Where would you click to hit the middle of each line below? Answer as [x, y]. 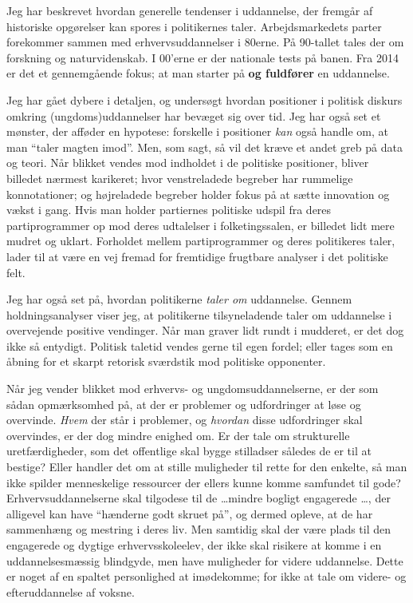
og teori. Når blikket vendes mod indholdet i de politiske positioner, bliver [188, 163]
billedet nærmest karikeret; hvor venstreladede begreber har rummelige [180, 178]
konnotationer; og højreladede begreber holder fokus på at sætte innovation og [198, 194]
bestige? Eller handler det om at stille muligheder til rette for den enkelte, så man [207, 467]
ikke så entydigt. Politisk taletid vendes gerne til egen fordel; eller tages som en [200, 345]
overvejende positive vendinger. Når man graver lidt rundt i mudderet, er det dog [205, 330]
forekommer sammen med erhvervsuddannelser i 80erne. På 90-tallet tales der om [205, 42]
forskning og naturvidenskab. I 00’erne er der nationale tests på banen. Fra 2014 [203, 57]
